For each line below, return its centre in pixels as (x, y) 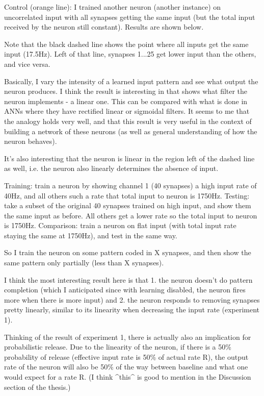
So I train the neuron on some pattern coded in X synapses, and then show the (128, 252)
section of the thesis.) (37, 387)
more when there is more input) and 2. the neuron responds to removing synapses (132, 299)
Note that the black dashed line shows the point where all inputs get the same (126, 44)
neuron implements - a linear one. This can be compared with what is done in (126, 101)
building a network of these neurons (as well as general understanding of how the (131, 131)
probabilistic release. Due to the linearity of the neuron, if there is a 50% (118, 347)
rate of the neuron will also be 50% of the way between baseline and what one (126, 367)
